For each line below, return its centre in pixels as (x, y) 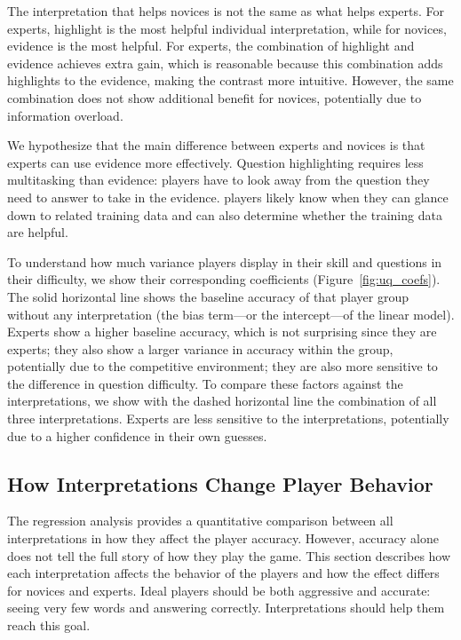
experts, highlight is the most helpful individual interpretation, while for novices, (227, 28)
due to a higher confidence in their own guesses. (137, 435)
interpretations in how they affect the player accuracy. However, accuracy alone (223, 538)
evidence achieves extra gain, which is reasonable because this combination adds (225, 63)
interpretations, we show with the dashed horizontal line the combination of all (222, 401)
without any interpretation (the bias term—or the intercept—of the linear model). (231, 314)
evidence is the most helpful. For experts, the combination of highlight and (211, 46)
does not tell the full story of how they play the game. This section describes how (229, 555)
